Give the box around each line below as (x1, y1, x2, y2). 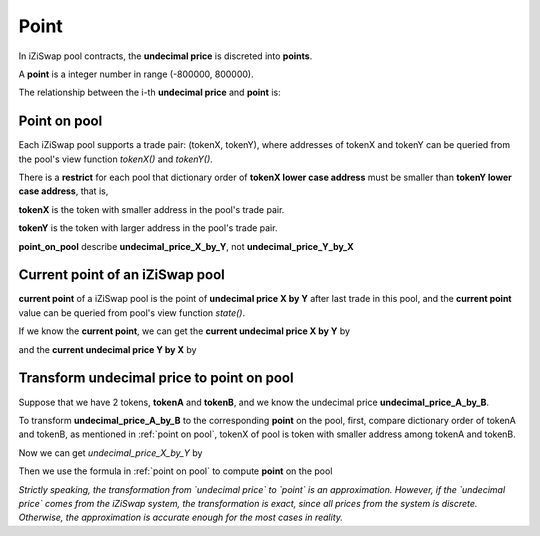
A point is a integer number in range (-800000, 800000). (18, 68, 254, 80)
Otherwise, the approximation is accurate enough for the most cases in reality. (18, 511, 344, 524)
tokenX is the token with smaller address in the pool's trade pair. (18, 203, 285, 215)
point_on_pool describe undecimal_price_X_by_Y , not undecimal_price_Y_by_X (18, 240, 354, 252)
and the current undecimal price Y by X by (18, 343, 197, 355)
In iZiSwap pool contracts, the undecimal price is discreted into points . (18, 50, 313, 62)
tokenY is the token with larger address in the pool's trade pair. (18, 222, 278, 234)
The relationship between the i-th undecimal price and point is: (18, 86, 281, 99)
